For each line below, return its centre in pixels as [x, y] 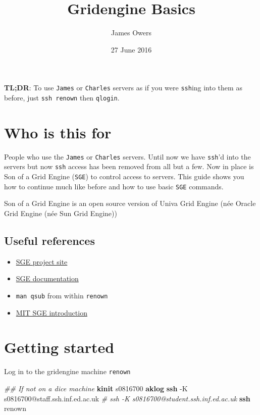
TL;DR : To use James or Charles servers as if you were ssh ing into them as [123, 88]
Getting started [59, 347]
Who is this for [58, 132]
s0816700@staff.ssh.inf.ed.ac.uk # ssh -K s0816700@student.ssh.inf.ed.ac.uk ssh [127, 398]
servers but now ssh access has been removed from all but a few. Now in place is [129, 166]
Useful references [49, 240]
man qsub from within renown [62, 295]
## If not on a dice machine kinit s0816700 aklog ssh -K [96, 388]
